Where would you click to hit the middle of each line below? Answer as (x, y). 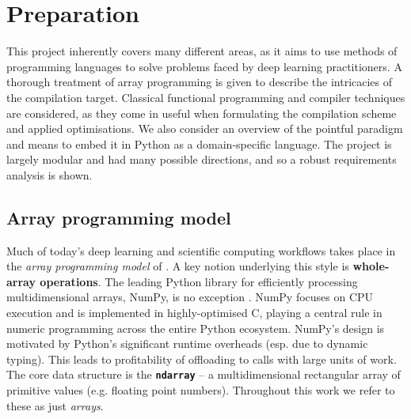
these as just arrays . (55, 405)
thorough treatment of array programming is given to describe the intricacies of (200, 82)
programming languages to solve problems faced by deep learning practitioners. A (204, 66)
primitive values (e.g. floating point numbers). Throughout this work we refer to (201, 390)
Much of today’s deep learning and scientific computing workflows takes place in (201, 250)
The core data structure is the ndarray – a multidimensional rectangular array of (204, 374)
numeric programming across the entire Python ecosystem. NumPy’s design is (196, 328)
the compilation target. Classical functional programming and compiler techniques (206, 97)
